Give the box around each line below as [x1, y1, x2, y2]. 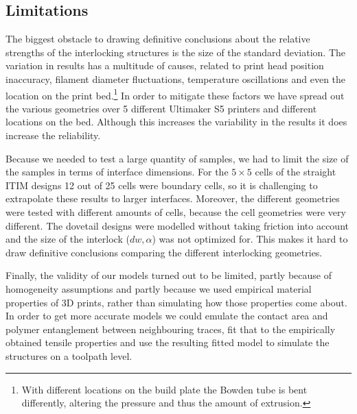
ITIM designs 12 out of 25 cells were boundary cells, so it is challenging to [5, 178, 318, 192]
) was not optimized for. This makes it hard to [152, 232, 348, 246]
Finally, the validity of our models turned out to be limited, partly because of [5, 268, 332, 282]
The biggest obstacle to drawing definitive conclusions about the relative [5, 32, 310, 46]
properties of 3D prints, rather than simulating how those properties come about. [5, 295, 347, 309]
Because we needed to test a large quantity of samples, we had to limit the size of [5, 151, 349, 165]
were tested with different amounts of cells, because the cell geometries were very [5, 204, 346, 219]
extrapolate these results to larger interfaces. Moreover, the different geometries [5, 191, 340, 206]
